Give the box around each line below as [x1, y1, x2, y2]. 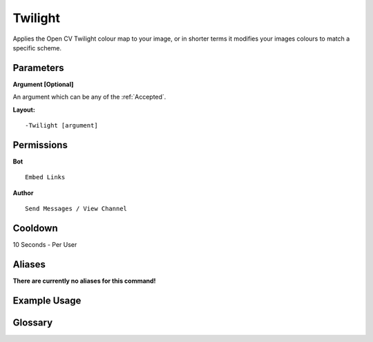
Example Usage [12, 294, 82, 306]
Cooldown [12, 222, 58, 234]
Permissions [12, 139, 68, 151]
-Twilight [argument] [25, 121, 98, 130]
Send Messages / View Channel [25, 205, 128, 213]
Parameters [12, 62, 64, 74]
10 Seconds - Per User [12, 241, 77, 248]
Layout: [12, 105, 36, 114]
